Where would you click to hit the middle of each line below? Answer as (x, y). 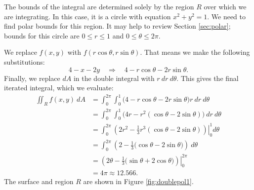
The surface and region (39, 181)
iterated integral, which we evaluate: (59, 88)
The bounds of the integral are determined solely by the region (99, 6)
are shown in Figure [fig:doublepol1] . (138, 181)
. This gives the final (208, 78)
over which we (225, 6)
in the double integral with (114, 78)
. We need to (226, 16)
